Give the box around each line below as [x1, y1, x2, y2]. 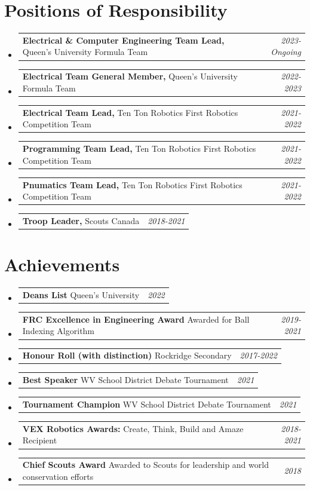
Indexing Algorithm [22, 324, 95, 337]
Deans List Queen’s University [22, 289, 140, 301]
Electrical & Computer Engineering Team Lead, [22, 33, 225, 46]
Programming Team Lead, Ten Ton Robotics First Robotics [22, 142, 256, 155]
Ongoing [271, 45, 301, 58]
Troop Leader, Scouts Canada [22, 215, 140, 227]
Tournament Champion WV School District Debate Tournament [22, 398, 271, 410]
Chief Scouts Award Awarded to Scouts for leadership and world [22, 458, 269, 471]
